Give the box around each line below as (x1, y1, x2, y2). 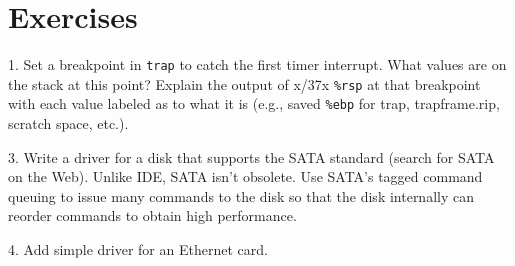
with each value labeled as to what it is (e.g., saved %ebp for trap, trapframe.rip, (8, 93, 500, 114)
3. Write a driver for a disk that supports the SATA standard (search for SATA (8, 146, 495, 167)
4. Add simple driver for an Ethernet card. (8, 239, 268, 260)
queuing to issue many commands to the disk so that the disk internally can (8, 185, 474, 206)
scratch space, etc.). (8, 113, 129, 134)
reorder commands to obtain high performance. (8, 205, 297, 226)
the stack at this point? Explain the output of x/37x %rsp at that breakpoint (8, 73, 481, 94)
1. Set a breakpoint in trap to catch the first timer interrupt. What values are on (8, 54, 507, 75)
